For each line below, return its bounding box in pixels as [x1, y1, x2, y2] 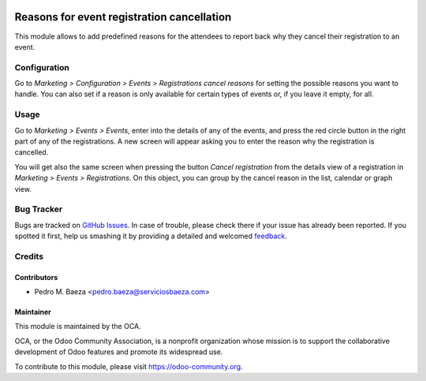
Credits [14, 251, 43, 262]
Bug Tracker [14, 204, 63, 215]
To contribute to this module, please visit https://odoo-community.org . [14, 361, 244, 371]
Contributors [14, 272, 58, 282]
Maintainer [14, 308, 51, 317]
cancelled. [14, 148, 49, 157]
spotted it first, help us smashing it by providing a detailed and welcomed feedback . [14, 231, 288, 241]
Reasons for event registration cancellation [14, 10, 232, 24]
